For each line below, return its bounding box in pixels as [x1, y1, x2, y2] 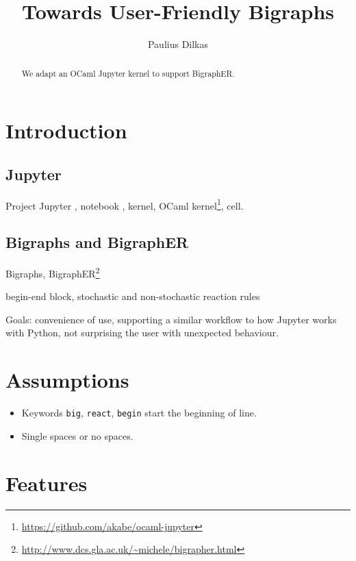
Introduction [5, 116, 127, 145]
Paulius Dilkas [147, 37, 209, 51]
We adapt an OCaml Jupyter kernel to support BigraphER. [21, 67, 235, 79]
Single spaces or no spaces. [21, 428, 133, 442]
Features [5, 469, 88, 497]
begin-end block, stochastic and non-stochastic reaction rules [5, 289, 260, 303]
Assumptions [5, 366, 129, 394]
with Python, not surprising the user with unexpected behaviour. [5, 325, 279, 340]
